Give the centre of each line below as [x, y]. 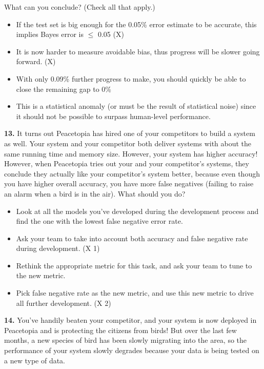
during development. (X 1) [58, 248]
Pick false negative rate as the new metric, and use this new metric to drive [135, 293]
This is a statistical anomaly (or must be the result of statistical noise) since [136, 106]
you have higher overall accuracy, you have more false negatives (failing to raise [129, 183]
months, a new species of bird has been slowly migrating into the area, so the [126, 340]
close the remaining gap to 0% [64, 89]
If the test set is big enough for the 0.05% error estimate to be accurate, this [136, 24]
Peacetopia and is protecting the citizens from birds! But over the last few [120, 330]
